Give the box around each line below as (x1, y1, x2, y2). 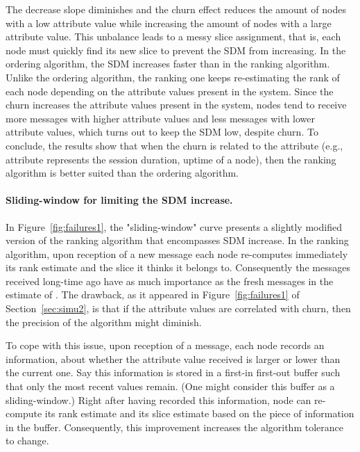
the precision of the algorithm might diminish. (6, 314, 202, 329)
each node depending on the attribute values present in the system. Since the (6, 83, 334, 98)
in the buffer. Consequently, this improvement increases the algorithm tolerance (6, 419, 343, 434)
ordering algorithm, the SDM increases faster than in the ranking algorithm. (6, 56, 330, 71)
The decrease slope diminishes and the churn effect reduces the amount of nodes (6, 2, 346, 16)
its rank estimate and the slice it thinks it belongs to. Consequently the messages (6, 260, 350, 275)
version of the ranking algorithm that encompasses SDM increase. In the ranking (6, 233, 349, 248)
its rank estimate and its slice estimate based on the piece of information (44, 406, 354, 421)
